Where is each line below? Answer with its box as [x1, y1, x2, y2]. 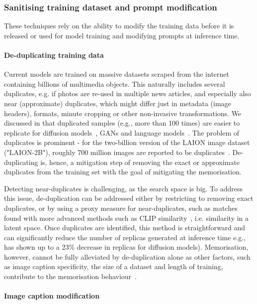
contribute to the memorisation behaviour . [4, 271, 137, 282]
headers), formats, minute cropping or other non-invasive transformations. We [4, 108, 242, 118]
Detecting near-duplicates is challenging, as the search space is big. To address [4, 183, 243, 193]
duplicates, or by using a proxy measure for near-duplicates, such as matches [4, 202, 238, 213]
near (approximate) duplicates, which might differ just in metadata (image [4, 98, 231, 108]
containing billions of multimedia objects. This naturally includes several [4, 78, 225, 89]
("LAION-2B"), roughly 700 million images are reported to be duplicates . [4, 147, 230, 157]
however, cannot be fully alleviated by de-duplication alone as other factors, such [4, 251, 251, 262]
